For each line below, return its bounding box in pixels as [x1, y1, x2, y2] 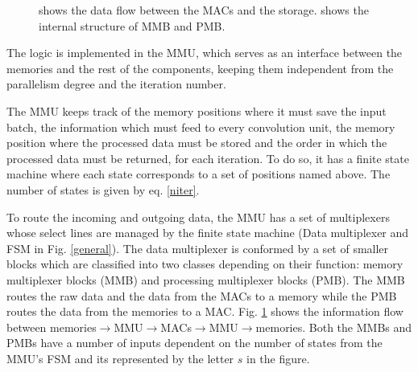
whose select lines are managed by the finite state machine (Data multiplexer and [6, 224, 409, 241]
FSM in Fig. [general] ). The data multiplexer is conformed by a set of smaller [6, 239, 389, 256]
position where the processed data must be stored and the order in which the [6, 134, 387, 151]
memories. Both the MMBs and [255, 318, 412, 335]
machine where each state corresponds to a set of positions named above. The [6, 166, 391, 182]
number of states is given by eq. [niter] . [6, 181, 200, 198]
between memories [6, 318, 97, 335]
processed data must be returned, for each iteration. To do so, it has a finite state [6, 149, 409, 166]
